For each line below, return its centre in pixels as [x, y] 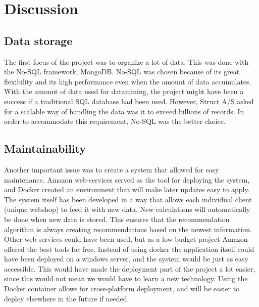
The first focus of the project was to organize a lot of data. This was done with [126, 61]
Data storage [38, 40]
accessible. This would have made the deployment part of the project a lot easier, [130, 268]
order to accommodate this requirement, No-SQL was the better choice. [115, 121]
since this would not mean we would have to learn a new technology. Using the [126, 278]
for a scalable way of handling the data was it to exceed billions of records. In [124, 111]
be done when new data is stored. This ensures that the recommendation [117, 219]
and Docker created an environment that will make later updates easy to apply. [127, 189]
